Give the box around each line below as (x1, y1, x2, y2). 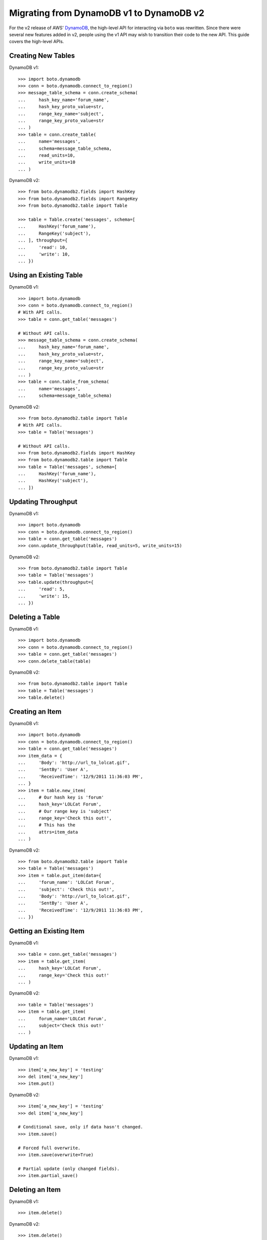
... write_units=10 (18, 159, 76, 165)
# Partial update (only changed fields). (18, 1166, 120, 1172)
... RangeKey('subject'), (18, 231, 91, 236)
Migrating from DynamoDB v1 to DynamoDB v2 (9, 7, 205, 18)
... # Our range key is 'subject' (18, 808, 112, 814)
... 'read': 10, (18, 245, 68, 250)
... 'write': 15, (18, 593, 70, 599)
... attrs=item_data (18, 829, 78, 835)
